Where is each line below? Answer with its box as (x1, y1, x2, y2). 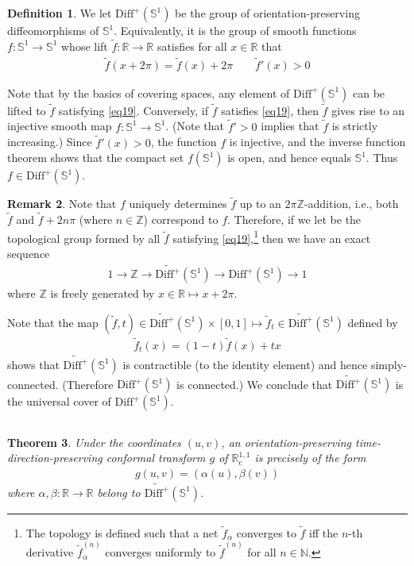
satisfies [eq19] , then (221, 102, 319, 118)
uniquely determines (129, 195, 227, 212)
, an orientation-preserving (221, 433, 352, 450)
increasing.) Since (7, 133, 92, 150)
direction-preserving (7, 449, 103, 466)
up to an (239, 195, 281, 212)
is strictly (331, 117, 378, 134)
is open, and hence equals (227, 149, 351, 166)
